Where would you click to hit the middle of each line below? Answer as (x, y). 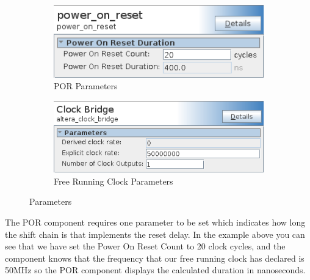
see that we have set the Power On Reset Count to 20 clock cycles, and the (145, 246)
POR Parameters (86, 86)
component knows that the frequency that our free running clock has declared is (155, 258)
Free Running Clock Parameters (114, 181)
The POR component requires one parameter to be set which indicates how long (155, 222)
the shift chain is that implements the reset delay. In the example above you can (155, 234)
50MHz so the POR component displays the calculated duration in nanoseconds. (155, 270)
